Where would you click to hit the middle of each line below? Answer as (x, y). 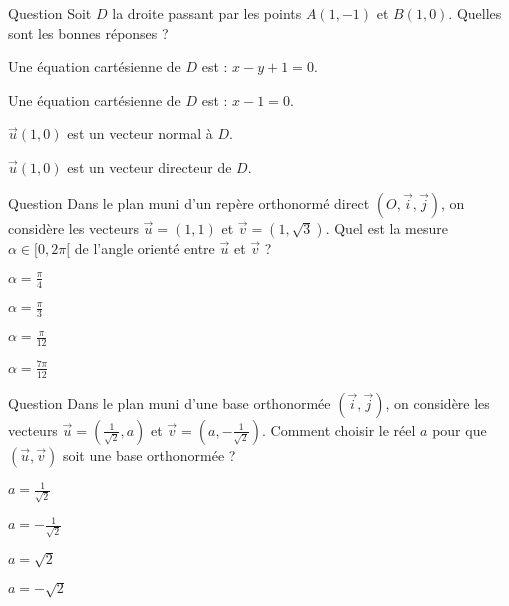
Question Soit (50, 13)
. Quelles (475, 13)
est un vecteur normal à (140, 133)
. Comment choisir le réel (339, 429)
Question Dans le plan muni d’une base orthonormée (169, 402)
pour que (459, 429)
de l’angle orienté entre (144, 247)
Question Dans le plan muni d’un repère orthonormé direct (189, 202)
